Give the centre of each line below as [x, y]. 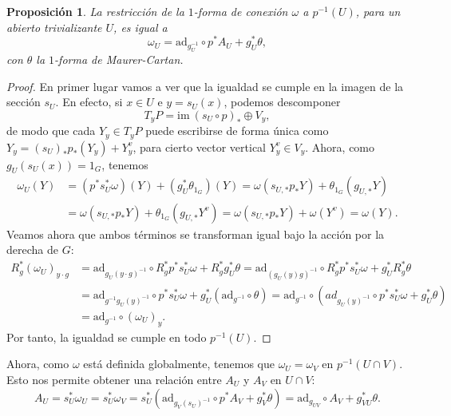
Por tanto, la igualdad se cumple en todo [107, 337]
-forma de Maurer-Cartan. [119, 59]
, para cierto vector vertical [199, 147]
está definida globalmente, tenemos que [179, 364]
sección [24, 102]
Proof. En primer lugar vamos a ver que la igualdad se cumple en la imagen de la [205, 86]
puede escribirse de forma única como [237, 131]
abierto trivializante [54, 27]
